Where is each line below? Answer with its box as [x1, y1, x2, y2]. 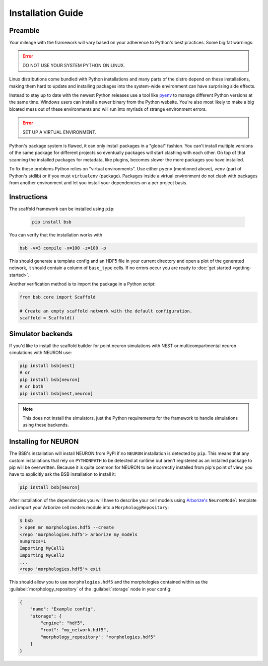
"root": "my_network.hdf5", [40, 627, 109, 633]
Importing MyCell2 [19, 552, 65, 558]
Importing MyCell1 [19, 545, 65, 551]
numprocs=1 [19, 538, 46, 544]
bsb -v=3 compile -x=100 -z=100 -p [19, 245, 106, 251]
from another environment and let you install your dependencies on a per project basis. [9, 179, 188, 186]
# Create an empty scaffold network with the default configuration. [19, 308, 193, 314]
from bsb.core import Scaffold [19, 294, 96, 300]
